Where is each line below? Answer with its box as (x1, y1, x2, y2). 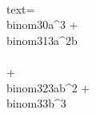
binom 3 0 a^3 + (6, 16, 78, 33)
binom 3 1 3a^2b (6, 31, 78, 48)
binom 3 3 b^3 (6, 95, 66, 112)
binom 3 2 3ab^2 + (6, 79, 90, 96)
